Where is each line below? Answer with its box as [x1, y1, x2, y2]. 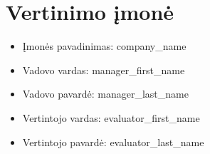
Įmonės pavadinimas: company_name [22, 38, 187, 53]
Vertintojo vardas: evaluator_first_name [22, 110, 200, 125]
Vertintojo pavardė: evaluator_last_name [22, 134, 204, 149]
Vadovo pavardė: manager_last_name [22, 86, 189, 101]
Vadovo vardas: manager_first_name [22, 62, 185, 77]
